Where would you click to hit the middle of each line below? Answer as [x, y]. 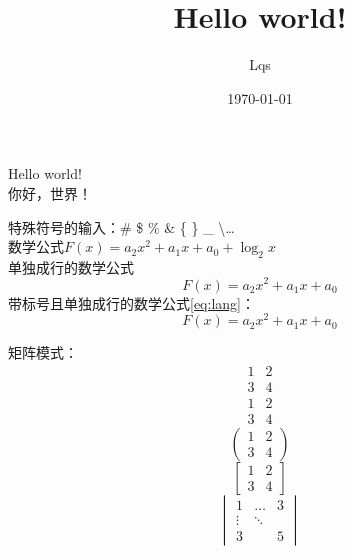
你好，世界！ [50, 192]
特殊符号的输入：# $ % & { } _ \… [121, 226]
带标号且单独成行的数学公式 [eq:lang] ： [131, 302]
